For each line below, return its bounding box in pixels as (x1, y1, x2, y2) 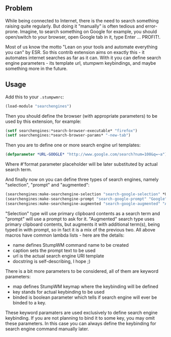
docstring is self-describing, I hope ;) (12, 258, 91, 264)
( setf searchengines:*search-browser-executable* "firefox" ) (5, 128, 138, 133)
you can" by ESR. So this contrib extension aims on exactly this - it (5, 49, 145, 55)
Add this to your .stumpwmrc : (5, 94, 65, 100)
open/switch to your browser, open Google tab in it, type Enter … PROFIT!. (5, 34, 161, 40)
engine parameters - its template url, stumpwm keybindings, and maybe (5, 60, 156, 66)
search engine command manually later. (5, 326, 89, 332)
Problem (5, 4, 33, 13)
